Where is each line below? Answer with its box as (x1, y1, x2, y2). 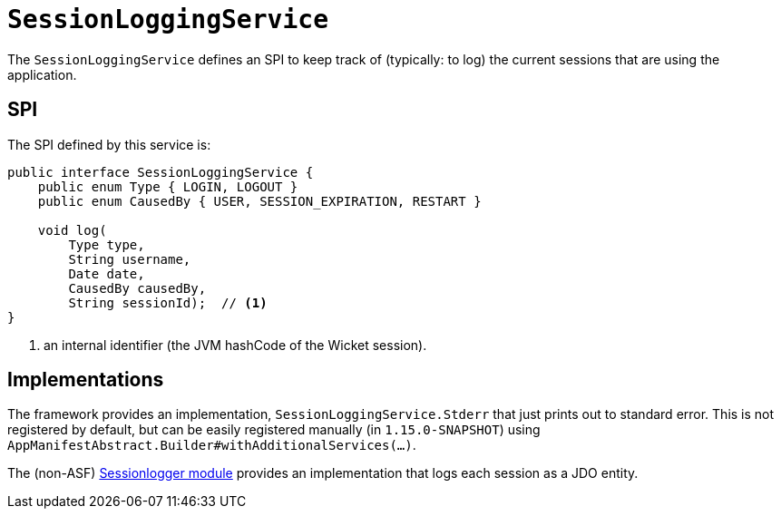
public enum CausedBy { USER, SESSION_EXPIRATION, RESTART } (37, 193, 482, 209)
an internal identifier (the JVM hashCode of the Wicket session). (44, 336, 427, 353)
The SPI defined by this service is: (7, 136, 211, 152)
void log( (37, 222, 107, 238)
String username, (68, 251, 191, 267)
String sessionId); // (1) (68, 295, 268, 310)
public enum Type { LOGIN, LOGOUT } (37, 179, 298, 194)
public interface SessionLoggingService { (7, 164, 314, 180)
